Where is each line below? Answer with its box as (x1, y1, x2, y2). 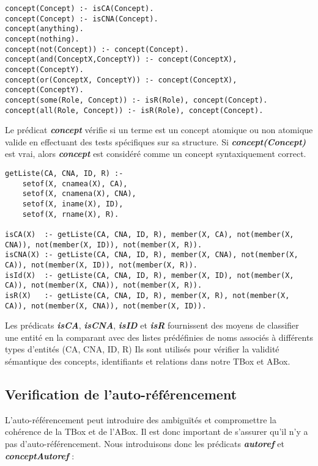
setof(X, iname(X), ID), (22, 199, 124, 208)
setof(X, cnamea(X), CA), (22, 179, 128, 188)
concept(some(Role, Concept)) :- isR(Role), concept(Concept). (5, 95, 268, 104)
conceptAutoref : (5, 449, 75, 462)
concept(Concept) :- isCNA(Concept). (5, 14, 158, 23)
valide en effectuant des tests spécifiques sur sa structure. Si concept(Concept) (5, 135, 306, 148)
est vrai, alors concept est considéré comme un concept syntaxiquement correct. (5, 147, 306, 160)
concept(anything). (5, 24, 84, 34)
